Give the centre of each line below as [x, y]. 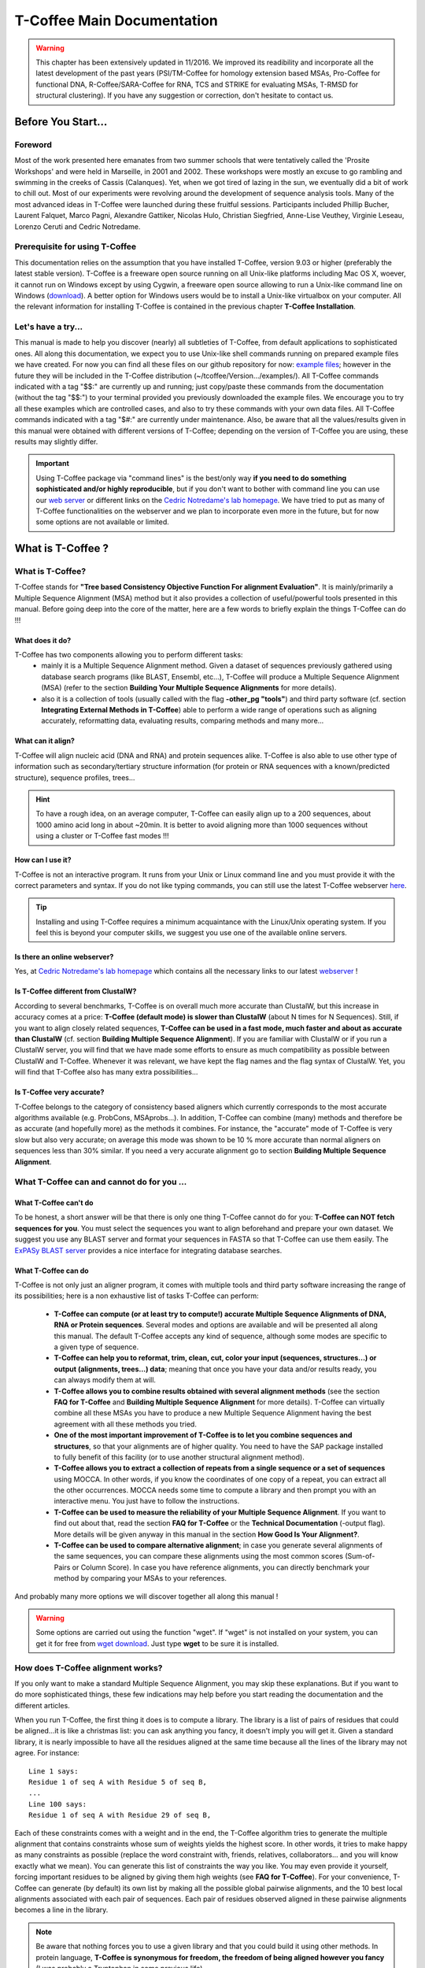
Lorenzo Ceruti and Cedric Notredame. [78, 226]
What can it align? [44, 741]
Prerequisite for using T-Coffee [76, 246]
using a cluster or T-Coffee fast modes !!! [102, 836]
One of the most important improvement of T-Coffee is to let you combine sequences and [203, 1435]
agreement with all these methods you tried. [125, 1424]
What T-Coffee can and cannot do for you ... [101, 1182]
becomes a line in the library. [61, 1910]
